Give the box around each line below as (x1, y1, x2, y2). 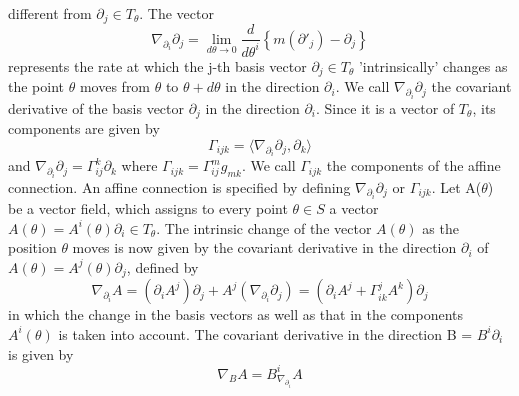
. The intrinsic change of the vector (156, 217, 372, 238)
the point (8, 76, 65, 97)
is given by (8, 343, 74, 364)
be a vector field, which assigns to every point (8, 198, 288, 219)
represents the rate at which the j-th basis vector (8, 55, 307, 76)
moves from (79, 76, 151, 97)
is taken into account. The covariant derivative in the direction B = (58, 323, 473, 344)
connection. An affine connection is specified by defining (8, 176, 351, 197)
